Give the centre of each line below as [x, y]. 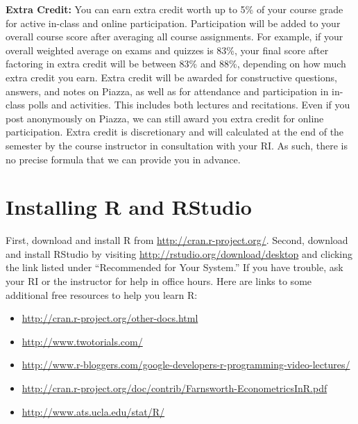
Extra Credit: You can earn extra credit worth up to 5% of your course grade [174, 9]
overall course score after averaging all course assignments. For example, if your [174, 36]
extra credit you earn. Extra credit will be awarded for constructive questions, [171, 77]
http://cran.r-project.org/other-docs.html [110, 318]
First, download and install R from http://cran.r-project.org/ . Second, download [177, 240]
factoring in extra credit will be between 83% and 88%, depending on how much [176, 64]
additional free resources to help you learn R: [102, 294]
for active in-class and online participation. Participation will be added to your [173, 23]
